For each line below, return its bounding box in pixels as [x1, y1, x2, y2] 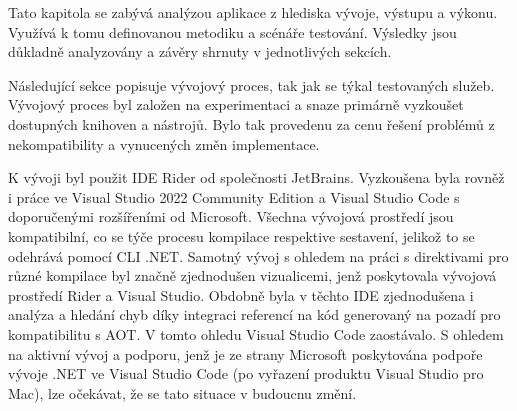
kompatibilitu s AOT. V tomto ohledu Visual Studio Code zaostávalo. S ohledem [8, 323, 504, 344]
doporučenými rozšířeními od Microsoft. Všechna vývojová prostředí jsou [8, 206, 454, 227]
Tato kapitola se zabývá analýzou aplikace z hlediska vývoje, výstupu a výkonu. [8, 2, 498, 22]
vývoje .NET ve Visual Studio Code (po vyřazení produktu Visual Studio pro [8, 363, 484, 384]
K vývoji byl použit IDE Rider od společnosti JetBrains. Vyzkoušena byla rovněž [8, 167, 505, 188]
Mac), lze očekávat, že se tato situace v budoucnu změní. [8, 382, 357, 403]
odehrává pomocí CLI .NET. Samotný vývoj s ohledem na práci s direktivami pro [8, 245, 509, 266]
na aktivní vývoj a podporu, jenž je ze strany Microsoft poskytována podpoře [8, 343, 483, 364]
